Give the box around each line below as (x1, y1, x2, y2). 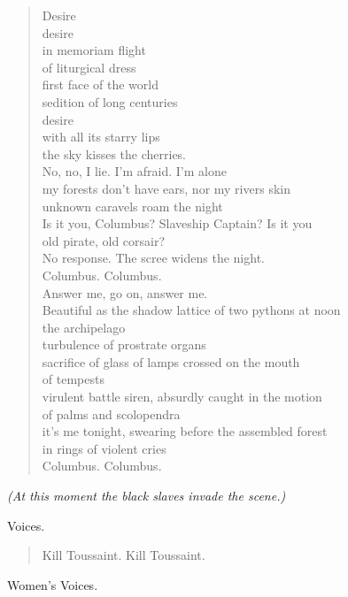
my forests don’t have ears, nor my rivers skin (42, 179, 290, 197)
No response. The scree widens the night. (42, 249, 265, 267)
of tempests (42, 370, 104, 388)
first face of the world (42, 75, 159, 94)
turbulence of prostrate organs (42, 335, 206, 354)
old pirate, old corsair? (42, 231, 166, 249)
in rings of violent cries (42, 439, 166, 457)
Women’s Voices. (7, 575, 98, 593)
